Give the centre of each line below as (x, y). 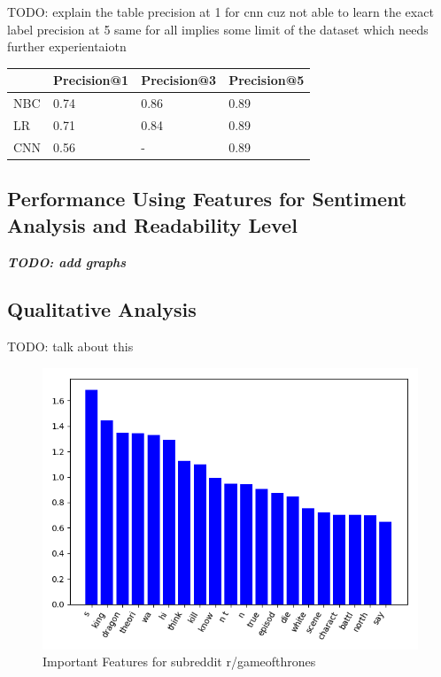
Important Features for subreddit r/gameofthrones (179, 662)
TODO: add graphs (67, 262)
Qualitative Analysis (102, 309)
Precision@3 (179, 80)
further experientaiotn (67, 46)
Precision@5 (267, 80)
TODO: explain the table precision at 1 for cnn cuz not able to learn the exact (220, 12)
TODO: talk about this (70, 346)
